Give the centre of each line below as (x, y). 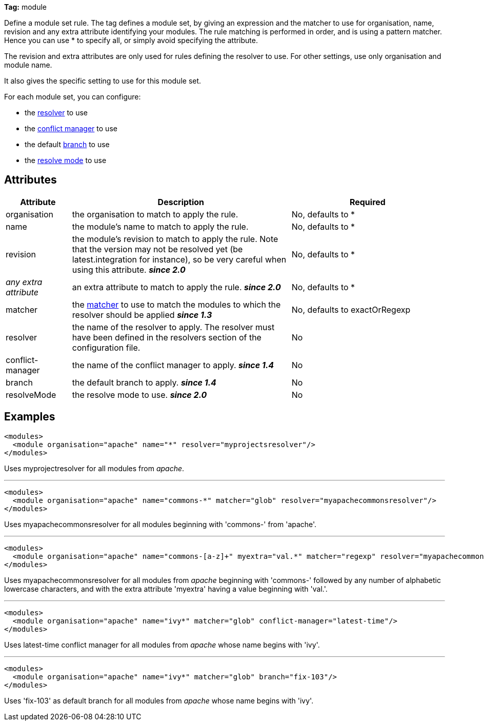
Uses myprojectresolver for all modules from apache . (94, 468)
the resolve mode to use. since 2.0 (139, 395)
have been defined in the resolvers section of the (167, 337)
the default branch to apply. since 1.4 (144, 382)
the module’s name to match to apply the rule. (160, 226)
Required (367, 202)
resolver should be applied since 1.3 (142, 315)
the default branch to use (67, 144)
